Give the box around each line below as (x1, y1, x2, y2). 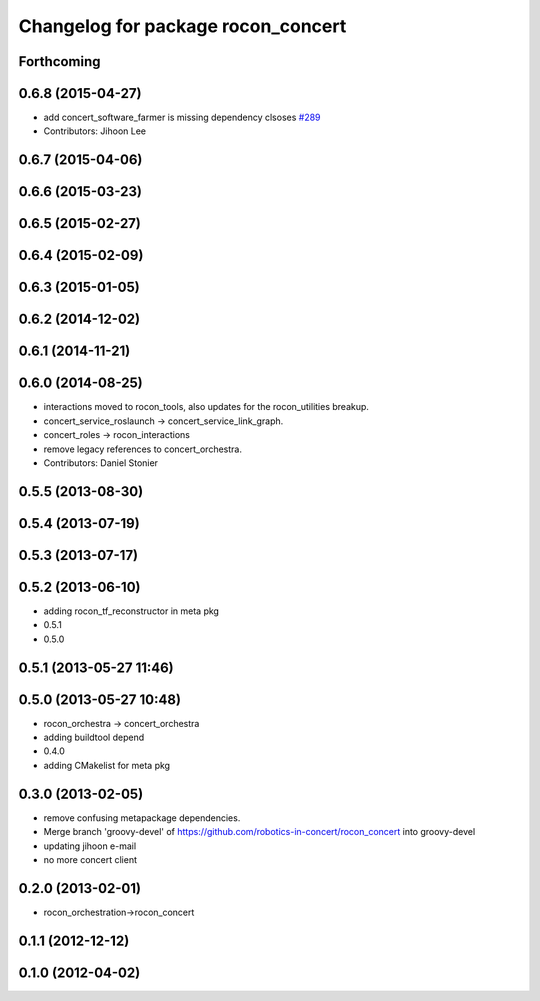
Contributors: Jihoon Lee (43, 125, 147, 137)
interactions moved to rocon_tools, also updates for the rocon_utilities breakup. (43, 401, 370, 413)
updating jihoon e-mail (43, 840, 137, 852)
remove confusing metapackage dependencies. (43, 811, 241, 824)
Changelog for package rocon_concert (18, 15, 347, 37)
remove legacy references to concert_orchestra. (43, 443, 242, 455)
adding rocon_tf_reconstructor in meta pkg (43, 605, 220, 617)
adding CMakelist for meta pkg (43, 759, 170, 771)
